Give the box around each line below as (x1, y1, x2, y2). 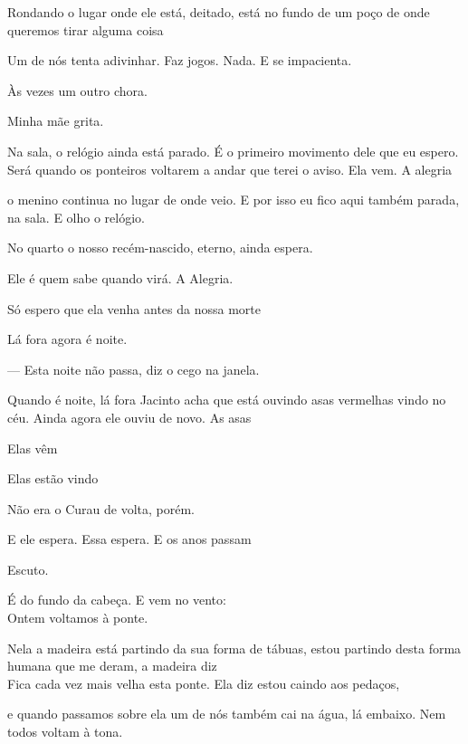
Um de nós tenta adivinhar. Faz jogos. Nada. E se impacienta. (7, 51, 352, 70)
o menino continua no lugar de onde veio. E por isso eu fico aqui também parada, (7, 190, 460, 209)
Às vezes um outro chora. (7, 81, 148, 100)
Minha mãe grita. (7, 111, 104, 130)
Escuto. (7, 559, 49, 578)
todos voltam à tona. (7, 722, 123, 741)
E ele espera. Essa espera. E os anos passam (7, 529, 252, 548)
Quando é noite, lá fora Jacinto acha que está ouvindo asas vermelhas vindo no (7, 390, 446, 409)
